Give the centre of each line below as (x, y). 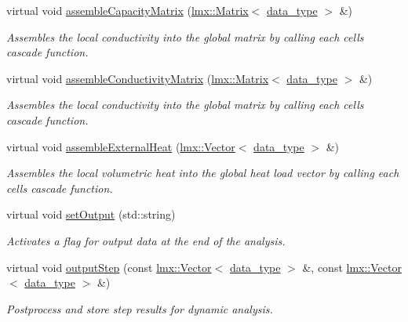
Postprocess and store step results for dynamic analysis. (140, 308)
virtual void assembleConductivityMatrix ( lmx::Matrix (138, 78)
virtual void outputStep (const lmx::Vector (109, 267)
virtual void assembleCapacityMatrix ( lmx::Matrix (127, 10)
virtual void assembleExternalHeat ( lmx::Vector (121, 146)
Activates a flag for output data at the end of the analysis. (146, 240)
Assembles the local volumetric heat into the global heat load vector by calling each (203, 173)
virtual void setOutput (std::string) (91, 214)
